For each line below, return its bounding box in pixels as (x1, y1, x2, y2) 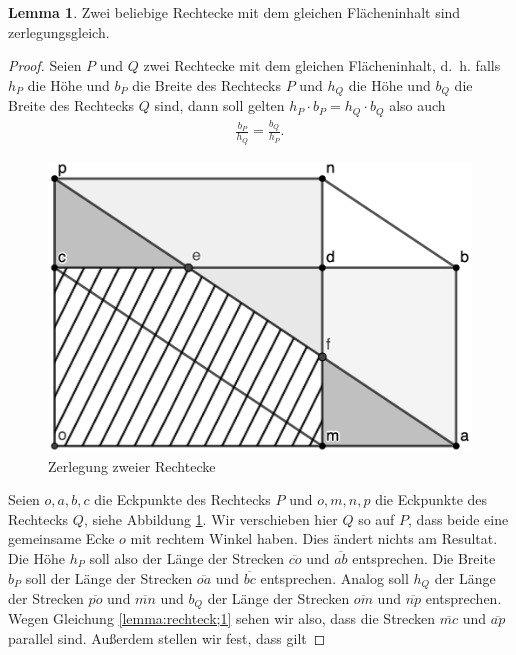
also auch (389, 95, 446, 116)
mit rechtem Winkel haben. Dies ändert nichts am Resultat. (130, 528, 498, 549)
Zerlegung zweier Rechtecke (48, 455, 216, 476)
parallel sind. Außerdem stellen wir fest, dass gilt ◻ (8, 628, 326, 649)
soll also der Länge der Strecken (89, 547, 284, 568)
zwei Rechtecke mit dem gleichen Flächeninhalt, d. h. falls (143, 55, 501, 76)
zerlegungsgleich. (8, 21, 110, 42)
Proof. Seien (8, 55, 82, 76)
